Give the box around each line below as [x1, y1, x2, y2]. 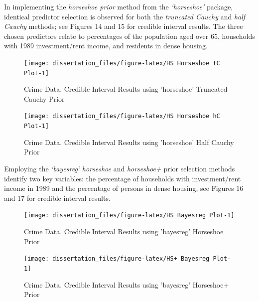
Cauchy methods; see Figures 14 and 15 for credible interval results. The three [4, 21, 243, 31]
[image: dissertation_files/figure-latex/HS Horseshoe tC [24, 59, 220, 67]
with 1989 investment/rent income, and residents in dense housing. [4, 40, 208, 51]
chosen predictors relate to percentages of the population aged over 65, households [4, 30, 255, 41]
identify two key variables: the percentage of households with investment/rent [4, 173, 241, 183]
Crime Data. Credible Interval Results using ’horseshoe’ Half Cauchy [24, 137, 234, 147]
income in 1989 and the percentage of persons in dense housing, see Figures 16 [4, 183, 244, 193]
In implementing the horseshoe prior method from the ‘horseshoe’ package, [4, 1, 233, 11]
